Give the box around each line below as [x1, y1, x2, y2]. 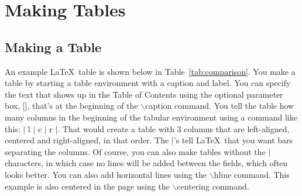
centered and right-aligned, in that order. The [5, 134, 169, 146]
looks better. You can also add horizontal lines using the [5, 168, 207, 180]
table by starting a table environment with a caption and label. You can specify [5, 77, 291, 89]
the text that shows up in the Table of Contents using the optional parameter [5, 88, 283, 100]
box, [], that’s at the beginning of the [5, 99, 138, 112]
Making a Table [5, 37, 102, 56]
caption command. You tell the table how [145, 99, 294, 112]
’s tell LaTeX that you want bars [173, 134, 293, 146]
